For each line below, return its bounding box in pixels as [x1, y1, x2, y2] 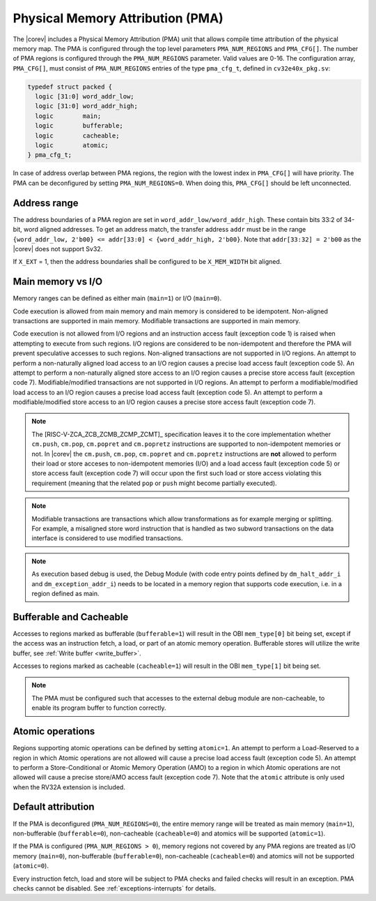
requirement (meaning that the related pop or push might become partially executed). [31, 479, 278, 487]
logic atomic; [35, 142, 109, 149]
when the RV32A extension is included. [13, 782, 125, 791]
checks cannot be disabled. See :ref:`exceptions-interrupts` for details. [13, 884, 217, 893]
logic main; [35, 112, 102, 120]
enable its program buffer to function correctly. [31, 703, 166, 712]
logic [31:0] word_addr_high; [35, 102, 139, 110]
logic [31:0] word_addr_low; [35, 93, 135, 100]
